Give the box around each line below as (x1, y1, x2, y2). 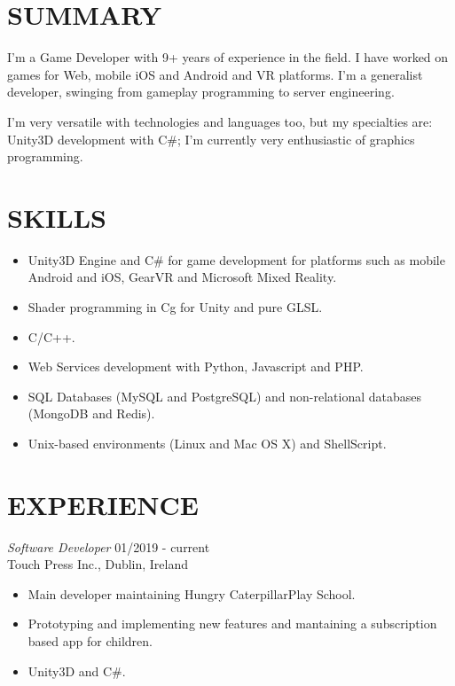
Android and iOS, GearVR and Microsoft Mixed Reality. (27, 268, 337, 286)
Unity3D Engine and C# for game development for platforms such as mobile (27, 250, 445, 269)
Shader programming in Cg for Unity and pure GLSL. (27, 298, 323, 316)
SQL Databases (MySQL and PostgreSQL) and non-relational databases (27, 386, 422, 405)
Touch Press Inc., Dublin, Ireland (7, 555, 189, 573)
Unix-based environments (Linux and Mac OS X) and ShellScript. (27, 433, 387, 452)
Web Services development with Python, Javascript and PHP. (27, 357, 364, 376)
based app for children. (27, 632, 153, 651)
